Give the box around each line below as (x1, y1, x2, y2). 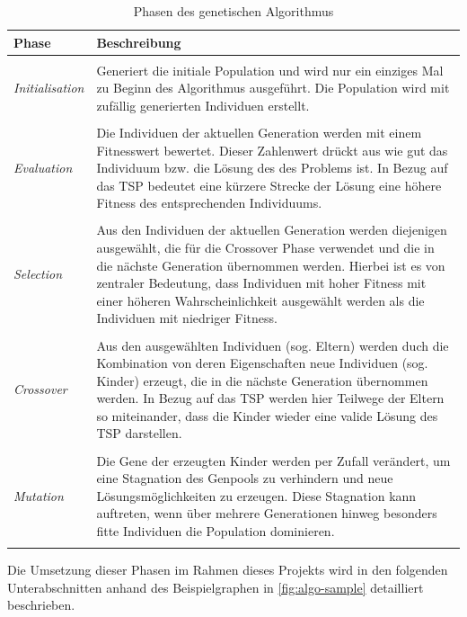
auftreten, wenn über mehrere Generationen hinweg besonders (96, 504, 437, 523)
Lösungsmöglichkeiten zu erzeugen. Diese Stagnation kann (96, 486, 417, 505)
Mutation (13, 486, 64, 505)
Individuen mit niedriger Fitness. (96, 308, 278, 327)
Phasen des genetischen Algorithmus (133, 2, 334, 20)
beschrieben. (7, 595, 75, 614)
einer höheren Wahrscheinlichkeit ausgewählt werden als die (96, 291, 425, 309)
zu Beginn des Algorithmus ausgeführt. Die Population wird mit (96, 78, 450, 97)
